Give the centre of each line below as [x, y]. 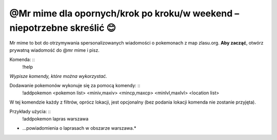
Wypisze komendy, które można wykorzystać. [58, 76]
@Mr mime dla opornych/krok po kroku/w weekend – [124, 13]
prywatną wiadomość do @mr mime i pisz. [54, 50]
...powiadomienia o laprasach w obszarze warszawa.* [79, 128]
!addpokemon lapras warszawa [55, 118]
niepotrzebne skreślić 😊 [63, 28]
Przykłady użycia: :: [30, 112]
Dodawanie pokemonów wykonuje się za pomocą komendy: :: [75, 86]
